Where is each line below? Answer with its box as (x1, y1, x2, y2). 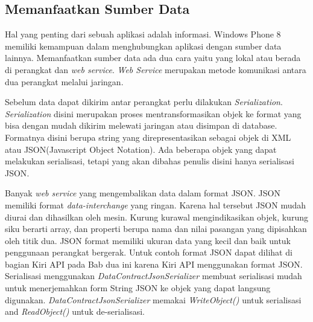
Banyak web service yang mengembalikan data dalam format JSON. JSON (5, 187, 280, 199)
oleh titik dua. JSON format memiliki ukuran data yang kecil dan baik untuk (5, 234, 291, 246)
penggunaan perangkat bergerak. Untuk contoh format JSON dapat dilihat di (5, 246, 292, 259)
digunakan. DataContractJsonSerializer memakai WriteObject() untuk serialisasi (5, 293, 302, 306)
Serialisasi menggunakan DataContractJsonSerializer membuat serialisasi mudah (5, 269, 302, 282)
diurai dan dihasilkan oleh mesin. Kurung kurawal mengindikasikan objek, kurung (5, 210, 308, 223)
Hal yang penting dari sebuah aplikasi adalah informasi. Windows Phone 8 (5, 28, 281, 40)
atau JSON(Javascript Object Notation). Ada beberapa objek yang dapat (5, 143, 277, 155)
